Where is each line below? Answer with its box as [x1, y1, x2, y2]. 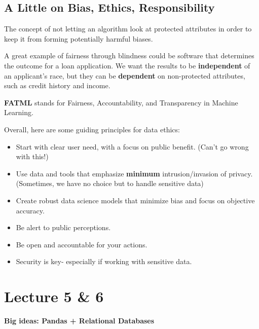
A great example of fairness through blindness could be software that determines [4, 50, 254, 61]
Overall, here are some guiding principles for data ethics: [4, 124, 180, 134]
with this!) [16, 151, 49, 162]
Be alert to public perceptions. [16, 222, 111, 233]
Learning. [4, 107, 33, 118]
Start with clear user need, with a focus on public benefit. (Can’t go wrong [16, 141, 249, 152]
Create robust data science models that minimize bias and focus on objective [16, 195, 255, 205]
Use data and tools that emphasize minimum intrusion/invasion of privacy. [16, 168, 253, 178]
